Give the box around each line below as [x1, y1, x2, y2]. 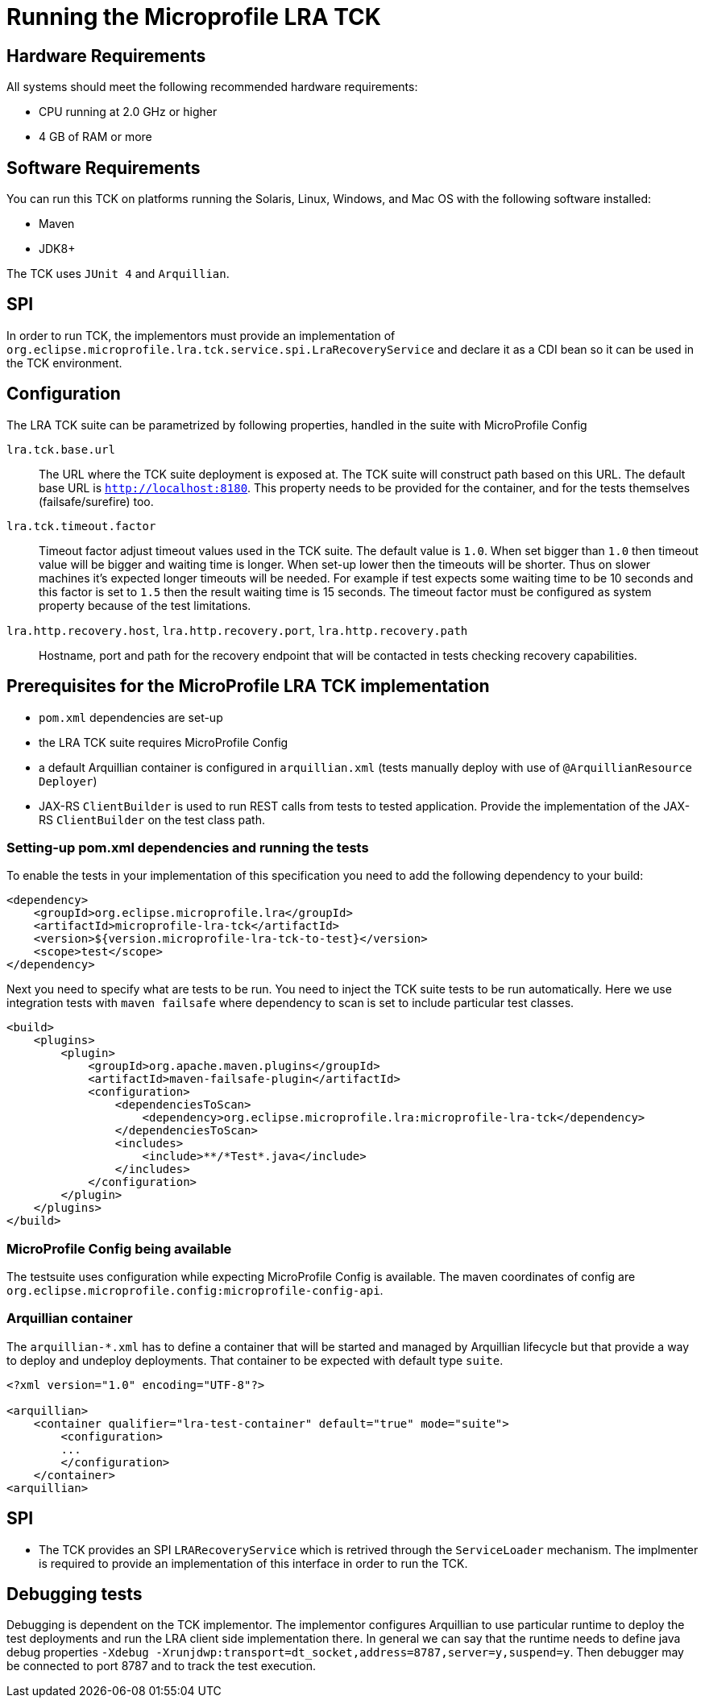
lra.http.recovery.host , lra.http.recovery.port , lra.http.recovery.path [6, 623, 468, 637]
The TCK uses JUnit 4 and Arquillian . [6, 267, 230, 281]
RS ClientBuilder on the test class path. [39, 812, 265, 827]
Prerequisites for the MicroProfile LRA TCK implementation [6, 676, 490, 697]
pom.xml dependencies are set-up [39, 710, 223, 724]
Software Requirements [6, 157, 201, 178]
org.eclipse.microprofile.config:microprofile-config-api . [6, 1283, 384, 1298]
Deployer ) [39, 773, 97, 788]
